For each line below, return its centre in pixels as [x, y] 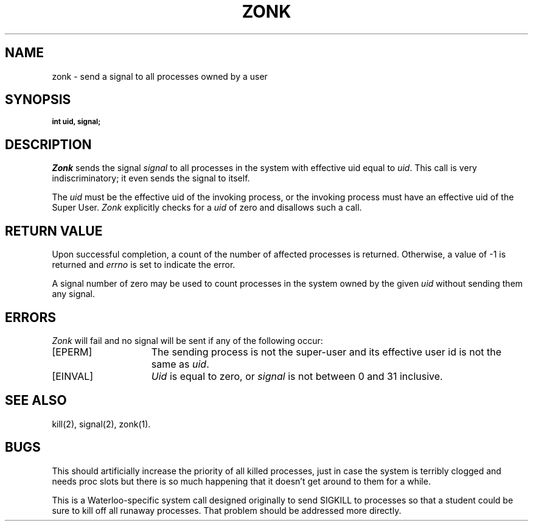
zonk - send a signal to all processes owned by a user [160, 76]
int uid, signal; [76, 122]
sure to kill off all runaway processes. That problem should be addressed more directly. [227, 510]
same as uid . [180, 364]
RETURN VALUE [54, 231]
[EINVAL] [73, 376]
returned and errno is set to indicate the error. [144, 265]
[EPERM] [72, 352]
